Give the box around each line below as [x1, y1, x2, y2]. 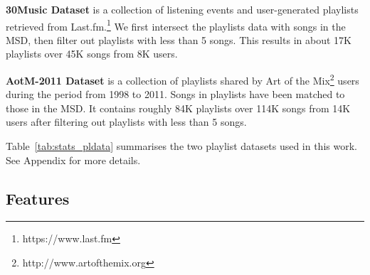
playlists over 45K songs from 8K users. [6, 46, 178, 61]
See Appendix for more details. [6, 152, 141, 167]
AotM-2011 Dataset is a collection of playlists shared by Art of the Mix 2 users [6, 71, 359, 87]
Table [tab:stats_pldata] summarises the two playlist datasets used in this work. [6, 139, 357, 153]
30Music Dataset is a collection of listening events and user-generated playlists [6, 2, 359, 16]
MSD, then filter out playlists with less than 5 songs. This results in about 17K [6, 32, 351, 47]
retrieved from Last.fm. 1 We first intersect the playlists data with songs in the [6, 16, 346, 33]
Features [6, 187, 70, 209]
